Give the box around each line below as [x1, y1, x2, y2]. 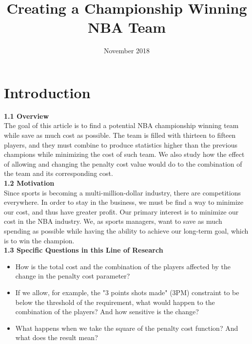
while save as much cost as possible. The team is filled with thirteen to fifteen [4, 130, 236, 140]
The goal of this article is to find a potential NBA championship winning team [4, 120, 239, 130]
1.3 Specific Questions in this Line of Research [4, 245, 163, 255]
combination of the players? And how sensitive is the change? [15, 306, 199, 317]
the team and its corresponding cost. [4, 168, 113, 178]
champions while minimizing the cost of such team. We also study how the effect [4, 149, 245, 159]
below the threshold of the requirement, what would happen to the [15, 297, 215, 307]
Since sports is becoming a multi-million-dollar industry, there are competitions [4, 187, 241, 197]
